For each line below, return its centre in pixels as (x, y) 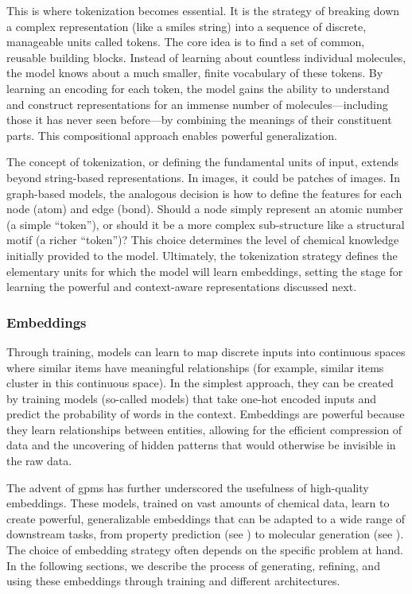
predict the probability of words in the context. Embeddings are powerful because (206, 414)
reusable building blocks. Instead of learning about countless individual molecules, (206, 57)
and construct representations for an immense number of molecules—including (197, 104)
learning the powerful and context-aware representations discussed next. (182, 287)
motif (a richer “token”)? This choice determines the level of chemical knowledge (203, 240)
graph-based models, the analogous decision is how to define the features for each (204, 193)
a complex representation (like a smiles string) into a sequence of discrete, (187, 26)
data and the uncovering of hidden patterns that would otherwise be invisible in (201, 445)
